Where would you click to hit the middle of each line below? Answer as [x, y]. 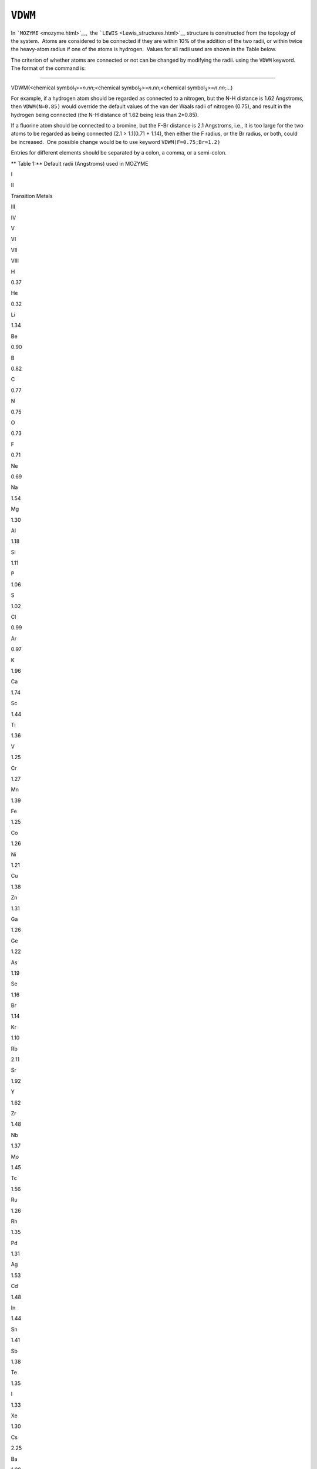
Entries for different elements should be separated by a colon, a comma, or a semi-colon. [119, 153]
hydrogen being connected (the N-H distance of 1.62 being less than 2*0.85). [105, 115]
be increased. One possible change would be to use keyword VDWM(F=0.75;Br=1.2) [116, 142]
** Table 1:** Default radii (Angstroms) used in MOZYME [80, 163]
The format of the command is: [48, 68]
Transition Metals [32, 196]
